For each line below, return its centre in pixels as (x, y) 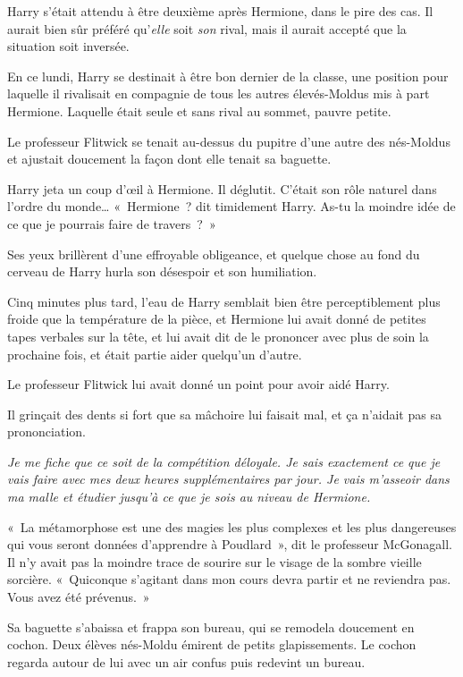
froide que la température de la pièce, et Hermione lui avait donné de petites (217, 319)
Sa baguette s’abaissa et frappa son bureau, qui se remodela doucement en (211, 626)
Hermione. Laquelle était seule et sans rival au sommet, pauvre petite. (199, 110)
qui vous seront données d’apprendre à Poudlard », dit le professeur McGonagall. (230, 544)
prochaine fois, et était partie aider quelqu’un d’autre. (155, 354)
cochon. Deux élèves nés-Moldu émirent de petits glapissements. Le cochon (212, 644)
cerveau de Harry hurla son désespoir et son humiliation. (162, 271)
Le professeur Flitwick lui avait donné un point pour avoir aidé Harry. (198, 384)
